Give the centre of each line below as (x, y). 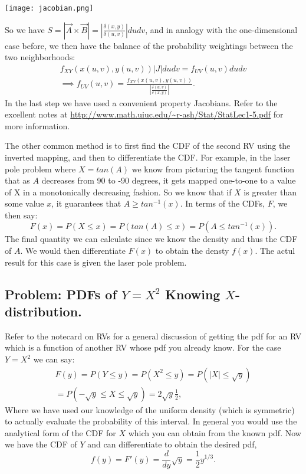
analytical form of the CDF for (60, 432)
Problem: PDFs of (61, 294)
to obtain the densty (192, 251)
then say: (21, 215)
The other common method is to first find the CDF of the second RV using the (148, 146)
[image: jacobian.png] (49, 8)
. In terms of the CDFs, (222, 203)
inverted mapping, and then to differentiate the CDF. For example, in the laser (148, 157)
